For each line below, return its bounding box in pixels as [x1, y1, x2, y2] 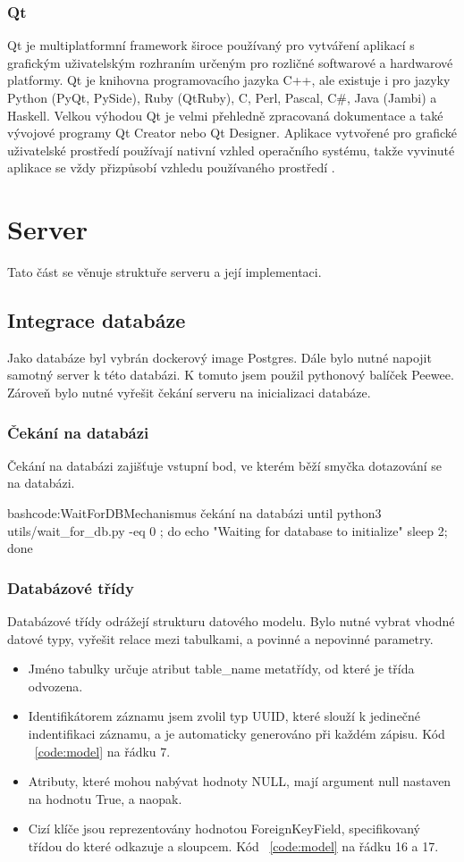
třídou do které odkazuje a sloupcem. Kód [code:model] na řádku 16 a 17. [28, 837, 439, 856]
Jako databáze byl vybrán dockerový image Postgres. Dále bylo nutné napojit [7, 347, 432, 366]
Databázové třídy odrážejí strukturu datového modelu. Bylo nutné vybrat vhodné [7, 612, 455, 631]
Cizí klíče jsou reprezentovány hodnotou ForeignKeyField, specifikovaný [28, 819, 420, 838]
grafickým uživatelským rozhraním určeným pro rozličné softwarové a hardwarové [7, 53, 453, 71]
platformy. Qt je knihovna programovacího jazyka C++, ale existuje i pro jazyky [7, 71, 451, 89]
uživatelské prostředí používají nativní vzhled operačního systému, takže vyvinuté [7, 140, 455, 159]
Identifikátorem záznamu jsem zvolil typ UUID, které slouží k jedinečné [28, 707, 421, 725]
